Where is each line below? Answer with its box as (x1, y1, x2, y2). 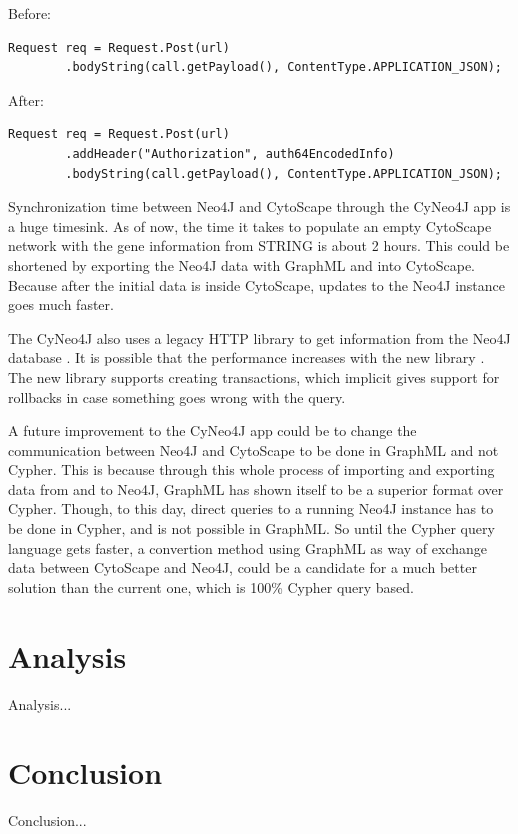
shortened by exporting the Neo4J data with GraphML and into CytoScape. (8, 254, 476, 275)
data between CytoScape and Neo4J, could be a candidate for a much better (8, 557, 477, 578)
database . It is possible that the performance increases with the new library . (8, 347, 485, 368)
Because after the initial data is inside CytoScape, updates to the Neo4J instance (8, 274, 506, 295)
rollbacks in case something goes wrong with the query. (8, 386, 346, 407)
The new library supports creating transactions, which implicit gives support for (8, 366, 500, 387)
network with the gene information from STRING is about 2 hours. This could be (8, 235, 510, 256)
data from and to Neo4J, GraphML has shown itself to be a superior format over (8, 478, 504, 499)
